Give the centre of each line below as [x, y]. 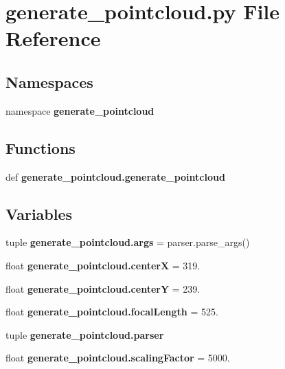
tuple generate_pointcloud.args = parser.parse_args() [128, 242]
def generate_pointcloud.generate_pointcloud [115, 176]
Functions [41, 147]
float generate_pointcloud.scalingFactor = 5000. [118, 358]
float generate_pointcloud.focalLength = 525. [112, 312]
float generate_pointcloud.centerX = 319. [103, 265]
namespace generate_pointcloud [80, 110]
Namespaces [49, 81]
